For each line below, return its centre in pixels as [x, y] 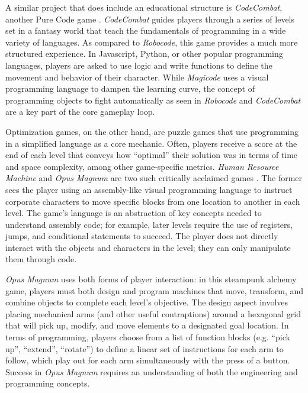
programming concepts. [48, 383]
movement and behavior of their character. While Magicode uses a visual [137, 77]
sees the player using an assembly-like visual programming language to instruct [149, 189]
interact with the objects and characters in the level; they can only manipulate [148, 247]
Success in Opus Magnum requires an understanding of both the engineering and [152, 371]
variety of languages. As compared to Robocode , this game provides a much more [152, 42]
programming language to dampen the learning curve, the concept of [130, 88]
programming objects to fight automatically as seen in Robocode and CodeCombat [153, 100]
